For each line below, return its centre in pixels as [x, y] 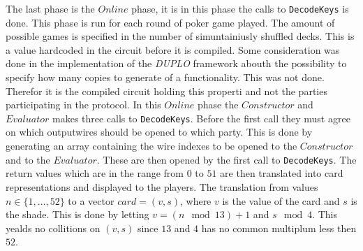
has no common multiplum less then [279, 228]
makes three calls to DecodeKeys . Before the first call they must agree [201, 118]
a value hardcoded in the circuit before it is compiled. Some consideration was [173, 49]
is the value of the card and [281, 200]
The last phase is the [50, 8]
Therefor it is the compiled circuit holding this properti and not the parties [166, 91]
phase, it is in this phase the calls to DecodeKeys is [240, 8]
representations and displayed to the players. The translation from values [162, 186]
